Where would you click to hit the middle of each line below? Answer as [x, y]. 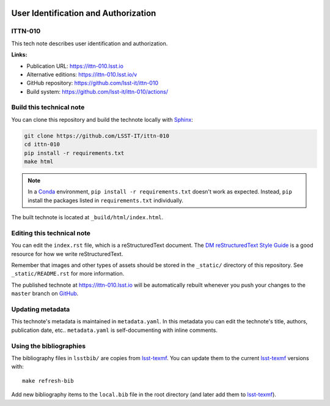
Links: [19, 55]
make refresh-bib [48, 381]
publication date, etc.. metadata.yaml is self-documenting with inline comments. [115, 330]
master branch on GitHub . [45, 293]
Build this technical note [48, 107]
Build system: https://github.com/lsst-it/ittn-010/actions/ [97, 91]
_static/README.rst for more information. [68, 274]
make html [39, 162]
